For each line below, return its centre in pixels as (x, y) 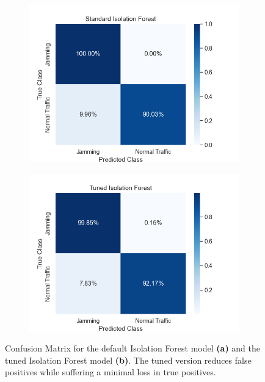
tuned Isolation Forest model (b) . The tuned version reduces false (128, 360)
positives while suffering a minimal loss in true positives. (111, 372)
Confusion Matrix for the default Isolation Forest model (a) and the (132, 348)
